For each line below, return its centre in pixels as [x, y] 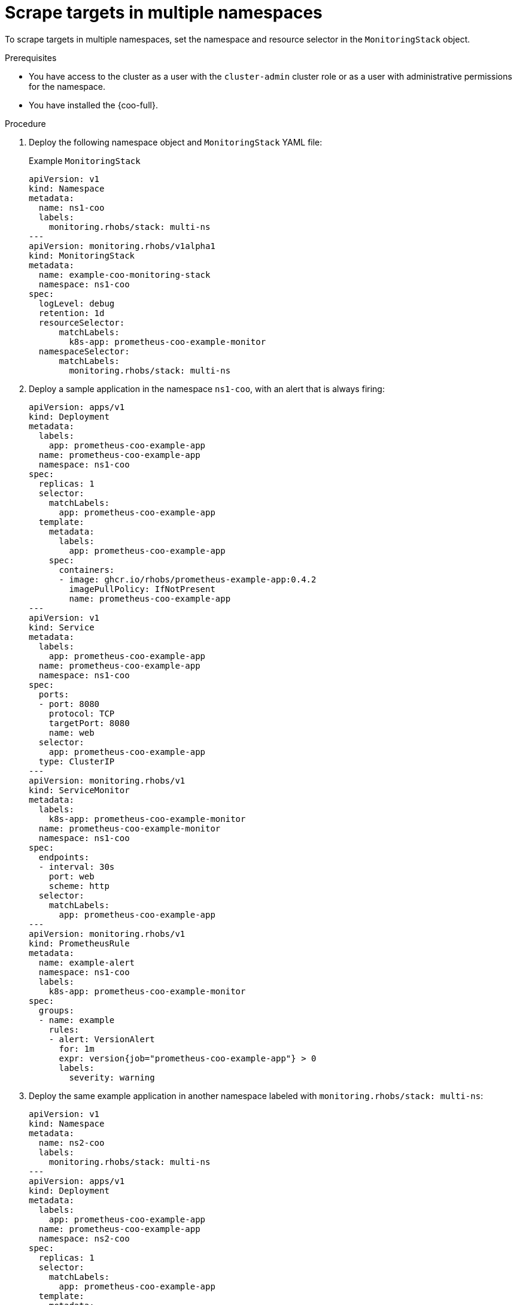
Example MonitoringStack [85, 160]
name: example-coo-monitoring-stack [124, 274]
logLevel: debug [77, 303]
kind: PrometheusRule [79, 943]
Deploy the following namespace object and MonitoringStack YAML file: [176, 142]
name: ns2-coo [72, 1142]
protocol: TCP [82, 713]
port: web [72, 876]
